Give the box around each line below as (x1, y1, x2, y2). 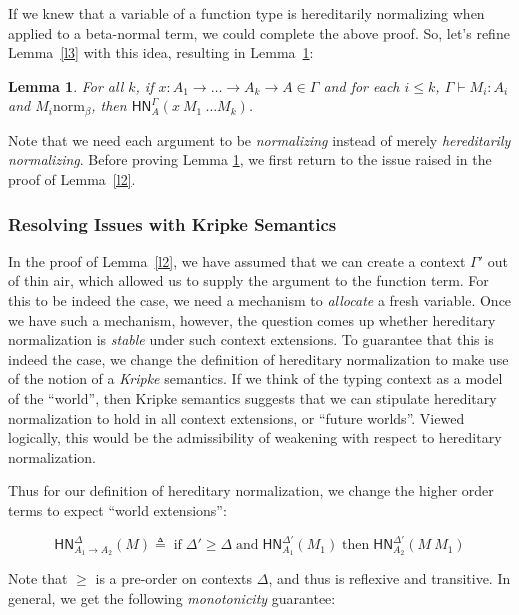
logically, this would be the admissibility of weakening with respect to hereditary (8, 427, 502, 448)
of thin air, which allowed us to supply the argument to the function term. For (8, 270, 489, 291)
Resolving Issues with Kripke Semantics (8, 211, 337, 236)
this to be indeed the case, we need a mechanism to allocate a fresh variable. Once (8, 290, 512, 311)
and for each (323, 75, 400, 96)
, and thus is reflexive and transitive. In (268, 567, 511, 588)
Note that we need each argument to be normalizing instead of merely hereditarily (8, 129, 511, 150)
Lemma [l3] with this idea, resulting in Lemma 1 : (8, 42, 314, 63)
